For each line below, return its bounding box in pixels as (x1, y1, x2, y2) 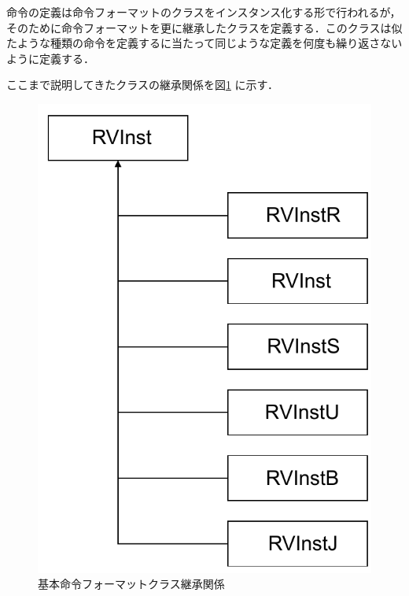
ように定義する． (6, 50, 94, 66)
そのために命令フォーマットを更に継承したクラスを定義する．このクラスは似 (6, 19, 403, 35)
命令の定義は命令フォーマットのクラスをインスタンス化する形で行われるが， (6, 4, 401, 20)
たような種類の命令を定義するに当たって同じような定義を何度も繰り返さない (6, 35, 403, 51)
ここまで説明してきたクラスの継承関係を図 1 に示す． (6, 76, 278, 93)
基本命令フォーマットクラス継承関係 (38, 576, 225, 592)
